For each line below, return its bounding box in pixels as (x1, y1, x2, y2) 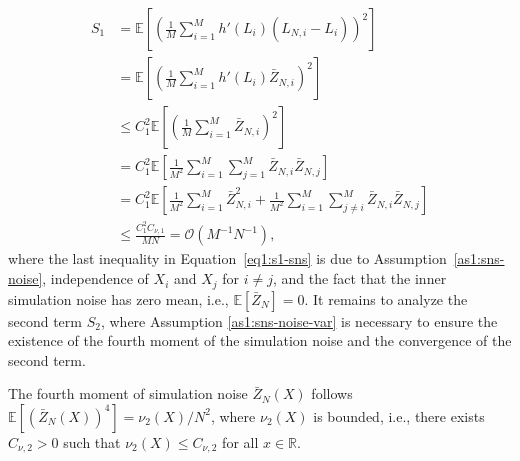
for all (222, 431, 259, 452)
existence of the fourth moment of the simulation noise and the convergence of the (8, 330, 512, 351)
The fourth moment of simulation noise (8, 383, 248, 404)
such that (63, 431, 121, 452)
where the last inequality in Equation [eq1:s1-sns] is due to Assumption (8, 248, 447, 269)
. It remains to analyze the (304, 288, 468, 309)
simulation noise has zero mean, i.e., (8, 288, 229, 309)
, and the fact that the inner (273, 268, 447, 289)
